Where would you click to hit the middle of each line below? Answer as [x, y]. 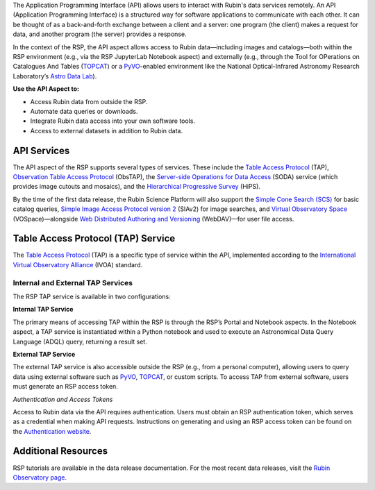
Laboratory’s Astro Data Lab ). [55, 76]
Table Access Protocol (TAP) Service [94, 238]
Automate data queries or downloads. [84, 111]
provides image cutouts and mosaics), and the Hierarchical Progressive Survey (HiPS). [136, 187]
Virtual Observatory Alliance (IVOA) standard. [77, 264]
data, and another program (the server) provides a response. [100, 34]
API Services [41, 150]
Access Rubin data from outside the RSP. [89, 101]
